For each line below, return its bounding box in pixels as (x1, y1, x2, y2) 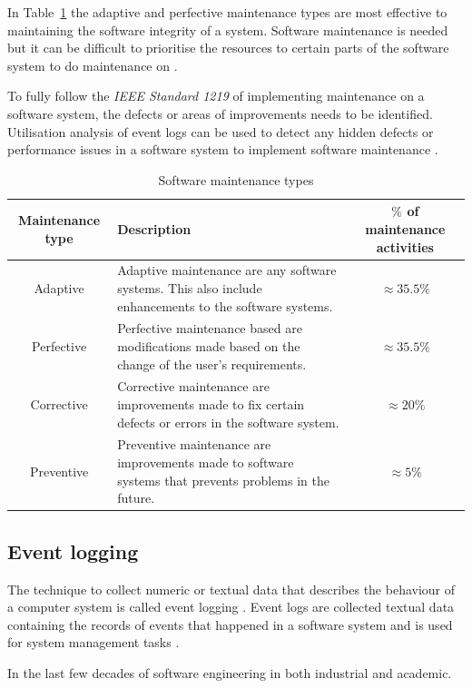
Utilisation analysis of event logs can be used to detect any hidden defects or (7, 122, 434, 141)
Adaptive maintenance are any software (117, 260, 337, 280)
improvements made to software (117, 453, 294, 472)
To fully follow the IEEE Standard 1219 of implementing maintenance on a (7, 86, 425, 105)
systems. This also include (117, 278, 262, 297)
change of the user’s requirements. (117, 354, 307, 373)
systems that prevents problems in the (117, 470, 329, 489)
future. (117, 488, 155, 507)
